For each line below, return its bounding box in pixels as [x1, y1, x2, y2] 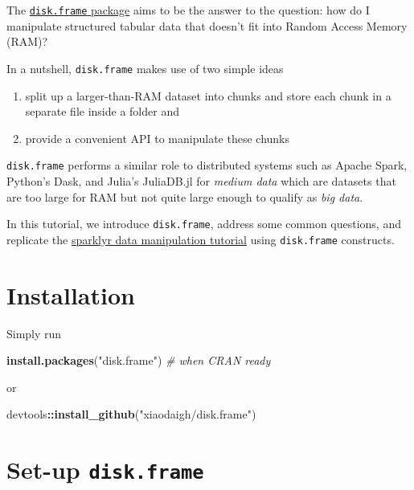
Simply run [6, 325, 62, 341]
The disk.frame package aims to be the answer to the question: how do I [6, 2, 370, 18]
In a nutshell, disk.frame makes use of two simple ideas [6, 59, 284, 76]
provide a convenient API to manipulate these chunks [25, 129, 290, 146]
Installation [6, 278, 135, 311]
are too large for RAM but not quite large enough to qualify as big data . [6, 188, 363, 205]
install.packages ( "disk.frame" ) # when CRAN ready [6, 352, 271, 369]
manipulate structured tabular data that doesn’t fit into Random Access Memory [6, 17, 408, 34]
